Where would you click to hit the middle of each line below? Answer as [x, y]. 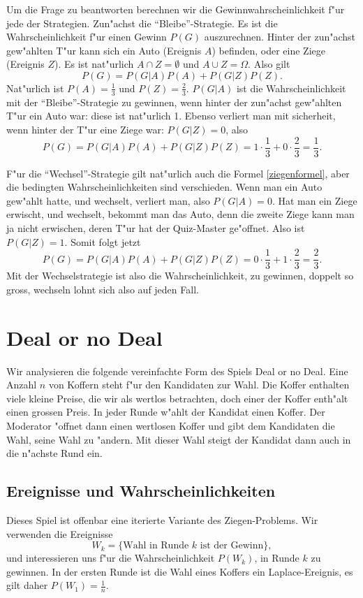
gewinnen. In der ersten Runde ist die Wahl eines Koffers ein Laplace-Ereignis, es [180, 571]
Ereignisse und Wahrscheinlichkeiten [141, 491]
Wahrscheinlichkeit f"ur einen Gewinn [87, 37]
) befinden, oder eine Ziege [269, 50]
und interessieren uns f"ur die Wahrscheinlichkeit [111, 558]
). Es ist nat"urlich [94, 64]
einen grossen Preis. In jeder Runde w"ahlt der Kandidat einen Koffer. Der [166, 412]
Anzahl [22, 385]
